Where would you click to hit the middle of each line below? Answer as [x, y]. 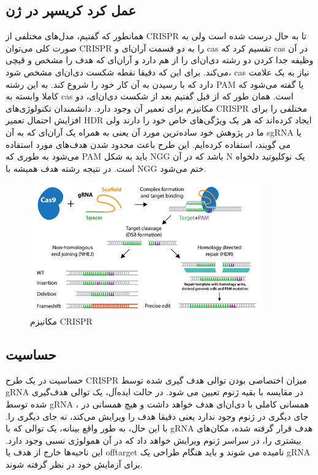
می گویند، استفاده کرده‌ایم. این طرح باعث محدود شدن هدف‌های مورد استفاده [148, 144]
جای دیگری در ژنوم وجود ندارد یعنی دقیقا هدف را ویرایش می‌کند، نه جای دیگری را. [157, 416]
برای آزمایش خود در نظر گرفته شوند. [74, 464]
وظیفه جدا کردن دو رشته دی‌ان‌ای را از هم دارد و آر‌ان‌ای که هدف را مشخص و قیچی [160, 60]
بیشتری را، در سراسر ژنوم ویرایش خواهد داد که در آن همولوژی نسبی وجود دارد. [153, 440]
